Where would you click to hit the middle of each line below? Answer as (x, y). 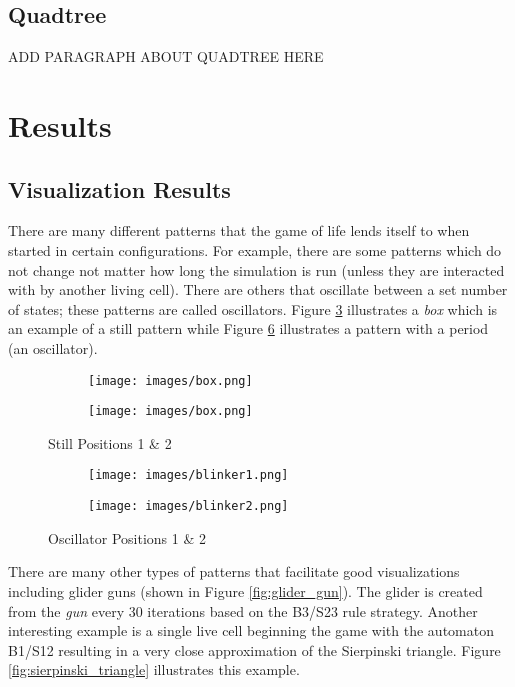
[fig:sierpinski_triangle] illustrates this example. (154, 669)
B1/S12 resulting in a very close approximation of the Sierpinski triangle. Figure (254, 649)
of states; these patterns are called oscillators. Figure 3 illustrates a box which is (253, 308)
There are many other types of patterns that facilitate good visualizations (234, 571)
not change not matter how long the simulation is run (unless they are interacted (256, 269)
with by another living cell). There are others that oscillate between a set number (258, 289)
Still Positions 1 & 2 (110, 442)
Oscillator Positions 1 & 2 (127, 537)
